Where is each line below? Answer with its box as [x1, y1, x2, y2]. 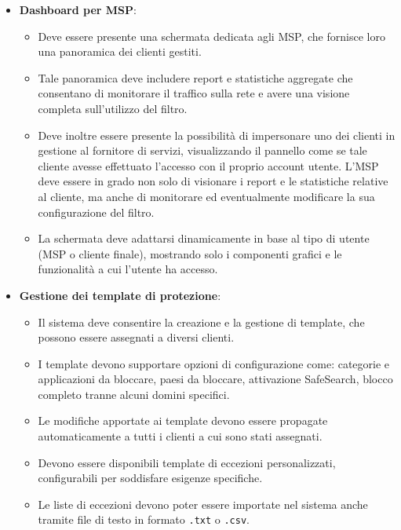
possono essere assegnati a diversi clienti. [38, 329, 235, 345]
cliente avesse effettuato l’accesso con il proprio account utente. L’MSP [38, 157, 379, 174]
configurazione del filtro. [38, 203, 155, 220]
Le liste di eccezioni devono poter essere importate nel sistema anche [38, 495, 368, 512]
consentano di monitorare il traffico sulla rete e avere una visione [38, 85, 350, 101]
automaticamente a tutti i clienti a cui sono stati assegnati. [38, 428, 323, 444]
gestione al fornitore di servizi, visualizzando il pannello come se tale [38, 142, 367, 159]
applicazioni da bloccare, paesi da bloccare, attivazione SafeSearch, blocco [38, 371, 393, 387]
